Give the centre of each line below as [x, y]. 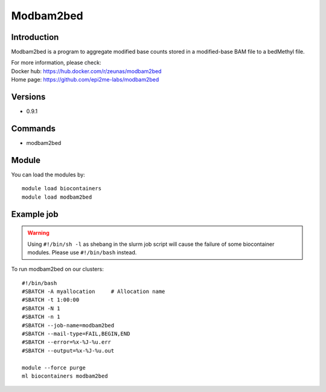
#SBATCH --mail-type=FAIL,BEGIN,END [76, 334]
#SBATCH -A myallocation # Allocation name [94, 292]
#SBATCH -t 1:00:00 [51, 300]
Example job [35, 214]
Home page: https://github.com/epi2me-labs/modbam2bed [85, 80]
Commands [34, 128]
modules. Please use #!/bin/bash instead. [82, 252]
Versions [28, 97]
